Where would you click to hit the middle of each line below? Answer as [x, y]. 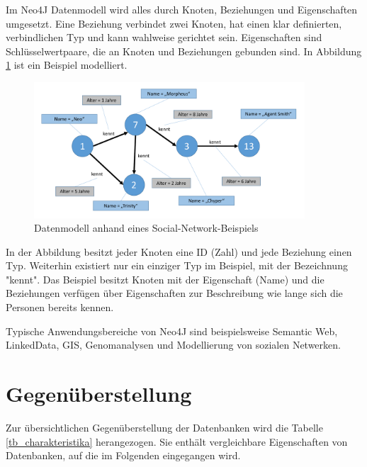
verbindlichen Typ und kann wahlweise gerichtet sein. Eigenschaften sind [164, 37]
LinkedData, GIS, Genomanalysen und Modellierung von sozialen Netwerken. [173, 345]
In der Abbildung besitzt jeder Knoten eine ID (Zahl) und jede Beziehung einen [179, 251]
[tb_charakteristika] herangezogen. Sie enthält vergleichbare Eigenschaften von [177, 441]
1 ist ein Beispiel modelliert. [67, 65]
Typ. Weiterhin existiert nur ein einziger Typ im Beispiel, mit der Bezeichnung [177, 265]
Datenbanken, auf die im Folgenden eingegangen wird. [123, 455]
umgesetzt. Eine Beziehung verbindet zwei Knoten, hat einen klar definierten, [174, 23]
